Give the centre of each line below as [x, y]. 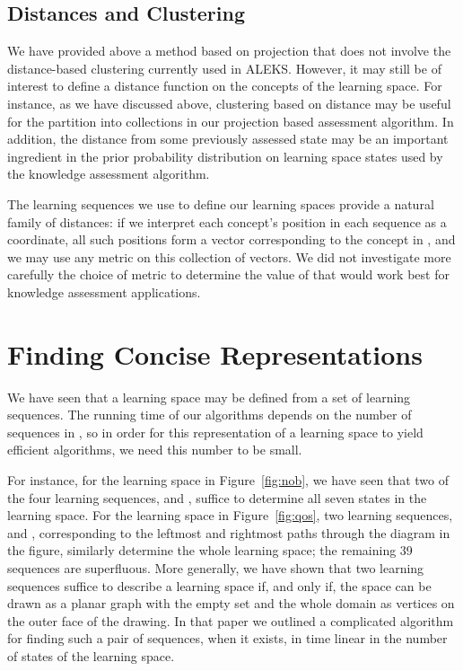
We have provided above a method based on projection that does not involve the [229, 51]
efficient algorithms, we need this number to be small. [155, 450]
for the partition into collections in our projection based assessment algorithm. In [231, 121]
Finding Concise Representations [215, 353]
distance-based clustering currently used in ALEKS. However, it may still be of [224, 68]
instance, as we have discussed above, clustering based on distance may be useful [229, 103]
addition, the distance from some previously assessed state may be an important [228, 139]
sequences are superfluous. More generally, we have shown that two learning [216, 567]
